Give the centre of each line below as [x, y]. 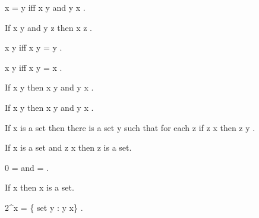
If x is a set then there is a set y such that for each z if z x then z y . [130, 127]
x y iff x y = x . [34, 67]
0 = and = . [27, 167]
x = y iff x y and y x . [45, 7]
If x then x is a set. [40, 187]
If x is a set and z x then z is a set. [68, 147]
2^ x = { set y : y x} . [44, 207]
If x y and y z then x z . [48, 27]
